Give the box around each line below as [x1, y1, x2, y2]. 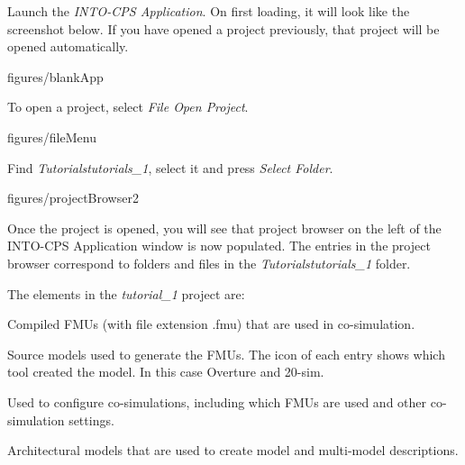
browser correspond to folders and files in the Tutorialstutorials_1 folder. [7, 253, 411, 272]
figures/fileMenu [7, 127, 96, 146]
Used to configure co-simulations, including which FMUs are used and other [7, 392, 427, 411]
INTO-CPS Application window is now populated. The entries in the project [7, 236, 431, 255]
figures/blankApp [7, 67, 104, 86]
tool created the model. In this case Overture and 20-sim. [7, 362, 324, 381]
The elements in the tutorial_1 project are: [7, 284, 245, 303]
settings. [68, 410, 114, 429]
